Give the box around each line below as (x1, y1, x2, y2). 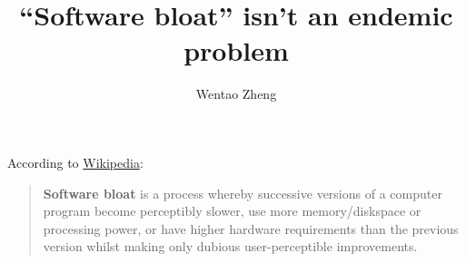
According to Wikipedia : (7, 152, 144, 171)
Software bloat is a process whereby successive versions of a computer (43, 183, 442, 202)
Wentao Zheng (195, 84, 277, 103)
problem (183, 32, 289, 69)
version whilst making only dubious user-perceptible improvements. (43, 237, 418, 256)
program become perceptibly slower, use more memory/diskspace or (43, 201, 421, 220)
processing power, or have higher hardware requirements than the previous (43, 219, 459, 238)
